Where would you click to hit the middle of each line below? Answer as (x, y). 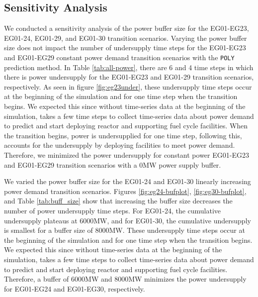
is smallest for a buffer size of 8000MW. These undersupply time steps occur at (125, 230)
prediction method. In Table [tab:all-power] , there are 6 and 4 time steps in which (129, 67)
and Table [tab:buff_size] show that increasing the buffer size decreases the (118, 201)
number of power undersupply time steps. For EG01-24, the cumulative (113, 210)
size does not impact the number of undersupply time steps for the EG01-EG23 (125, 48)
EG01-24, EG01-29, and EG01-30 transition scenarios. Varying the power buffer (126, 38)
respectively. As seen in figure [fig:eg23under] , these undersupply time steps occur (128, 86)
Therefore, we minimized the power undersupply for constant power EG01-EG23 (127, 154)
